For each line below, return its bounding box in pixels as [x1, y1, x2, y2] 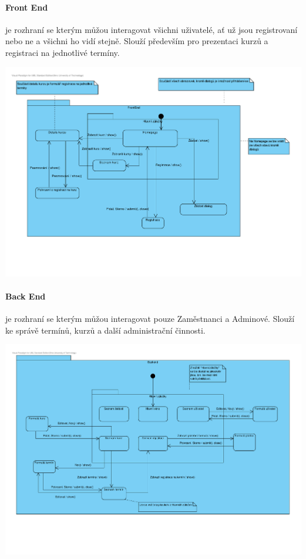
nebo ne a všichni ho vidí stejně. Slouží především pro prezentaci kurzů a [5, 35, 268, 47]
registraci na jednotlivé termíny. [5, 46, 120, 58]
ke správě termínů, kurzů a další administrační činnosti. [5, 324, 206, 336]
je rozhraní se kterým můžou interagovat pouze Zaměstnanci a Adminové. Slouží [5, 312, 295, 325]
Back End [5, 290, 46, 302]
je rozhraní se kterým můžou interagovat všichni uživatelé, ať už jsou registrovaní [5, 23, 298, 35]
